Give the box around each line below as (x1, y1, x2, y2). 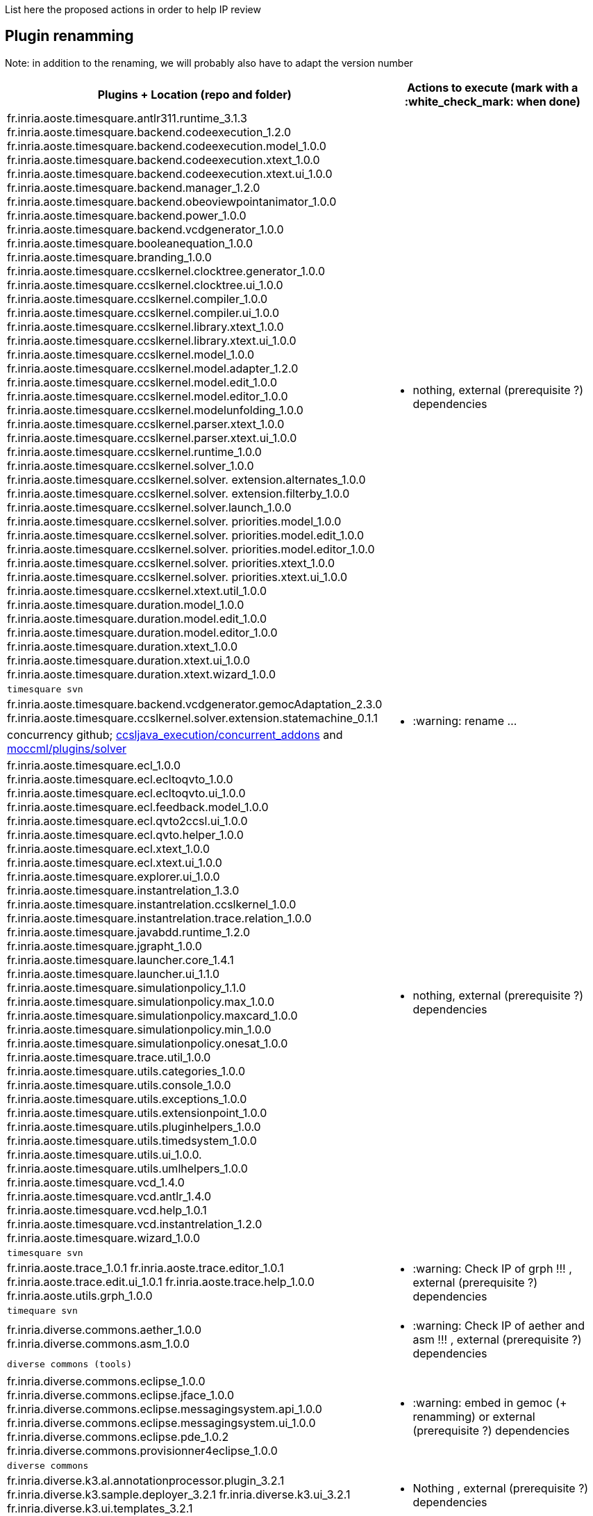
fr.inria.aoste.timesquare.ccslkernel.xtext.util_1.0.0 (7, 583, 267, 598)
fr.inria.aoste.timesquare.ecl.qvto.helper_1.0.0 (7, 827, 244, 842)
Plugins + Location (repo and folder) (97, 87, 292, 101)
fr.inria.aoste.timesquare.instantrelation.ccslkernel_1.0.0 (7, 897, 296, 911)
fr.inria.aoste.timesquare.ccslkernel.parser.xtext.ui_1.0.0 (7, 430, 297, 445)
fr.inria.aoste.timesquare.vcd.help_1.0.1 (7, 1203, 207, 1217)
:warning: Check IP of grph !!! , (412, 1262, 572, 1276)
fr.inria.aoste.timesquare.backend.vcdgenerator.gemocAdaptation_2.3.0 (7, 696, 383, 711)
